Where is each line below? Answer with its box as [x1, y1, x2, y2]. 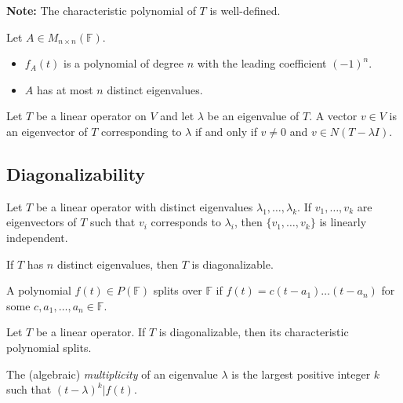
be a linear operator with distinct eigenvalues [35, 198, 253, 214]
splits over [153, 282, 202, 299]
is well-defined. [209, 2, 281, 18]
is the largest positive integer [231, 365, 371, 382]
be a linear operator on [35, 108, 147, 124]
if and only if [194, 123, 257, 139]
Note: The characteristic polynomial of [6, 2, 196, 18]
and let [160, 108, 194, 124]
